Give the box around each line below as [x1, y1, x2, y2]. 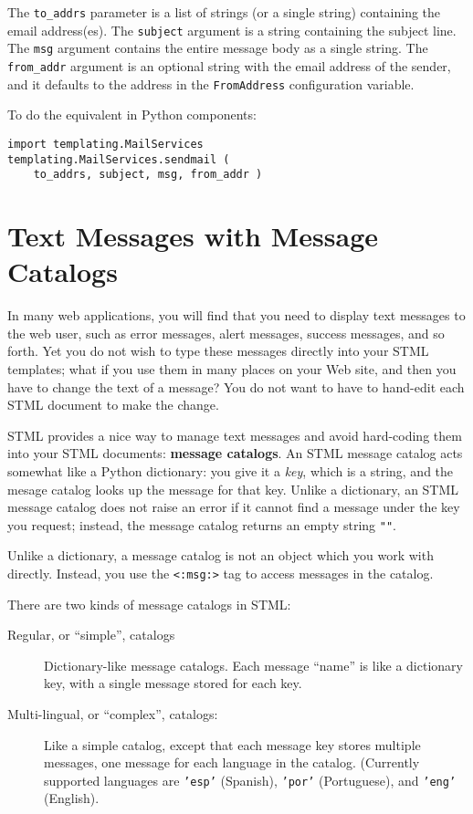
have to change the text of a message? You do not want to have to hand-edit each [7, 377, 465, 396]
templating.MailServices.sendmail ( [7, 152, 230, 166]
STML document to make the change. [7, 395, 219, 414]
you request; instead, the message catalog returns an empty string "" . [7, 515, 396, 534]
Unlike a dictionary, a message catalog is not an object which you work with [7, 546, 434, 565]
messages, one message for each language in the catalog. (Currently [44, 753, 420, 772]
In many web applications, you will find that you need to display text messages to [7, 306, 466, 325]
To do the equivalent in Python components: [7, 105, 257, 124]
